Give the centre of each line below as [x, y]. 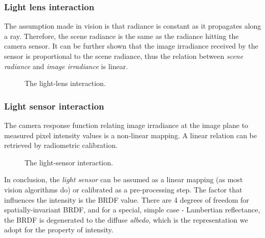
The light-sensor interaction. [69, 162]
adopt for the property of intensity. [59, 230]
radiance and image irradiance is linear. [66, 66]
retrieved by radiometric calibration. [61, 145]
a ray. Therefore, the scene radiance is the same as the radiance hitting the [122, 36]
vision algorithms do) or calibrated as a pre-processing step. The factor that [123, 189]
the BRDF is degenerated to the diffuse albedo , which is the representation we [126, 219]
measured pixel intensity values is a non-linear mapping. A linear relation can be [130, 135]
